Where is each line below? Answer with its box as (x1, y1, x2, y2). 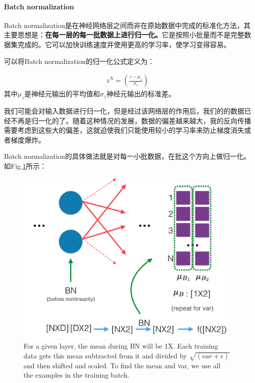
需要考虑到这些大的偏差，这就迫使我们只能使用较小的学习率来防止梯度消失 (4, 125, 244, 135)
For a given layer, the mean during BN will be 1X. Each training (24, 341, 218, 351)
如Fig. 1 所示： (4, 160, 47, 171)
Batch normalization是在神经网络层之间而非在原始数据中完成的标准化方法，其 (4, 20, 251, 30)
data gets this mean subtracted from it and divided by (24, 351, 187, 360)
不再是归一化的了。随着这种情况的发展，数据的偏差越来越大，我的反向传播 (10, 115, 251, 125)
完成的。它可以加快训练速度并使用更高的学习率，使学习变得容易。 (17, 39, 230, 49)
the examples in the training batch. (24, 370, 129, 380)
